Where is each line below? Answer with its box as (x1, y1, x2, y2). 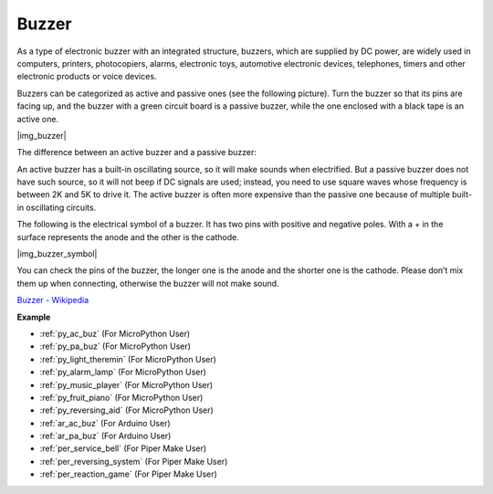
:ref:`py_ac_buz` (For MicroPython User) (39, 328, 191, 339)
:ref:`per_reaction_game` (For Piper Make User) (39, 468, 218, 479)
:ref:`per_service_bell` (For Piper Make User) (39, 443, 207, 454)
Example (16, 311, 51, 322)
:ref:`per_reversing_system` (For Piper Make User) (39, 456, 228, 467)
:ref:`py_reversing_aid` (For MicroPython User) (39, 405, 214, 415)
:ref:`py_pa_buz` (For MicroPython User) (39, 341, 192, 352)
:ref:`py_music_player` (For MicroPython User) (39, 379, 214, 390)
